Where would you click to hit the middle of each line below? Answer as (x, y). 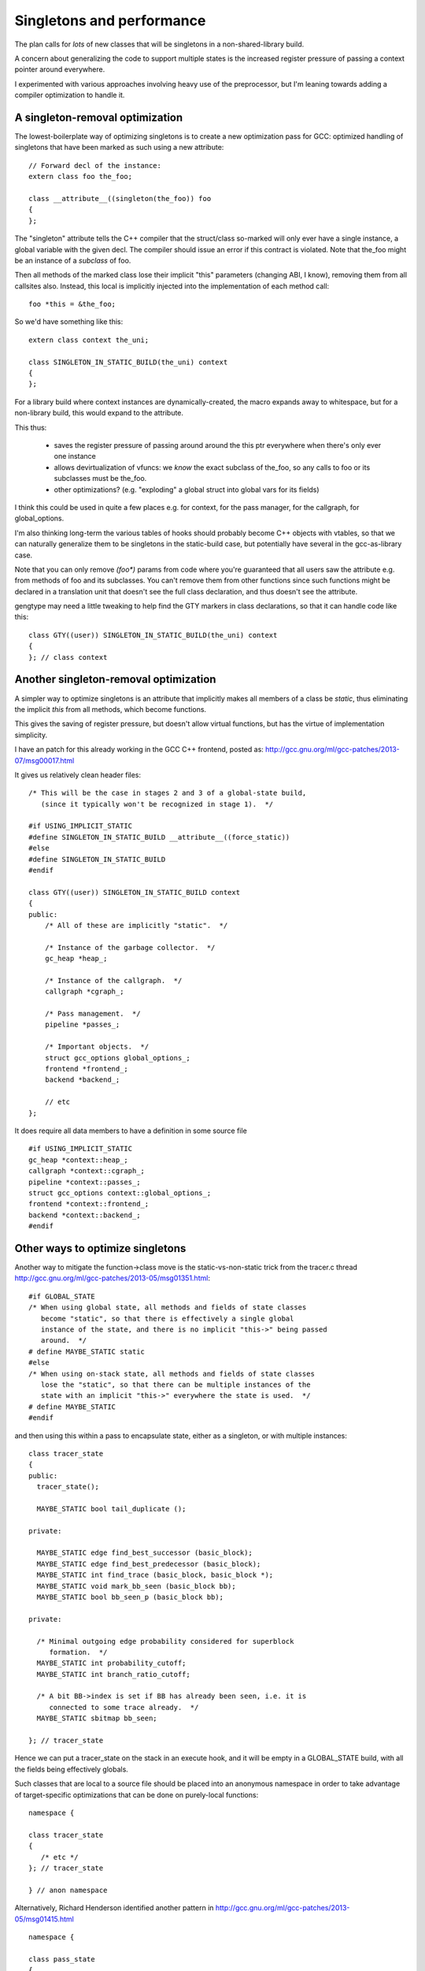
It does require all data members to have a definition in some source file (131, 1131)
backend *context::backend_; (85, 1215)
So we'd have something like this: (69, 322)
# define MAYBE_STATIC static (87, 1351)
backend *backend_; (82, 1080)
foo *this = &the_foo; (72, 304)
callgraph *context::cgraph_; (87, 1171)
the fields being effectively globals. (72, 1769)
